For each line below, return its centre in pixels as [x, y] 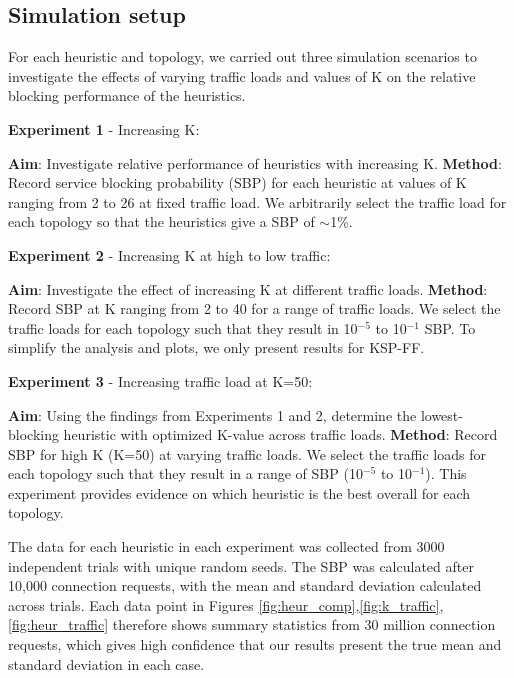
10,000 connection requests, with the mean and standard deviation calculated [245, 585]
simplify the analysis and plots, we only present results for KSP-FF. [216, 347]
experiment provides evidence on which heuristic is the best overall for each [239, 492]
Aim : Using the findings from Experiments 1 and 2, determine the [212, 414]
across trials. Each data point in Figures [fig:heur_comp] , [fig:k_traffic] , [226, 604]
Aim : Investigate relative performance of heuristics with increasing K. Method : [255, 162]
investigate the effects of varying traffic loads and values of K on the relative [242, 75]
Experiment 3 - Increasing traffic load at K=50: [160, 380]
